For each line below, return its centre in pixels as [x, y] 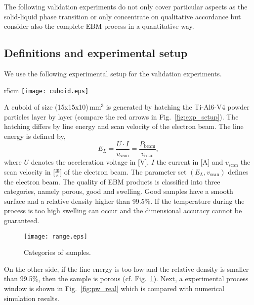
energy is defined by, [35, 136]
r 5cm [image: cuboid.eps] [46, 90]
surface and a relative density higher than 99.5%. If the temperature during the [124, 201]
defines [238, 171]
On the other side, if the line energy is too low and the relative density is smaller [127, 269]
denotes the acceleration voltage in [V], [90, 162]
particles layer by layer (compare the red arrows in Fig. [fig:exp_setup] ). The [121, 116]
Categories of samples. [57, 252]
